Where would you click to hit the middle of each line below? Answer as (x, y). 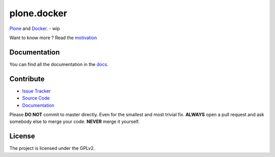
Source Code (36, 98)
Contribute (27, 79)
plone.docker (38, 13)
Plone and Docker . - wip (35, 28)
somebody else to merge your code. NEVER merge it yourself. (75, 121)
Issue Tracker (36, 91)
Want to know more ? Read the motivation (53, 38)
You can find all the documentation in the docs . (59, 64)
